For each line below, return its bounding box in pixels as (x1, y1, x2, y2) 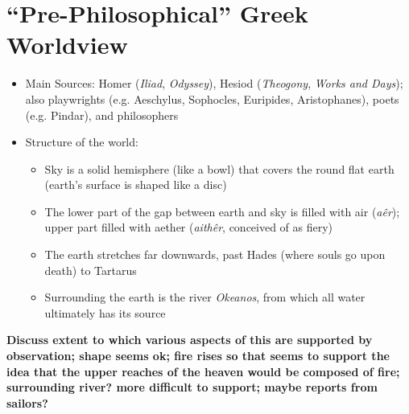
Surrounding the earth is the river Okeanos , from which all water (44, 289, 366, 305)
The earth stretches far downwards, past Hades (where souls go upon (44, 246, 386, 263)
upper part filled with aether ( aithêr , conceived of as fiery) (44, 219, 333, 236)
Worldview (6, 28, 128, 61)
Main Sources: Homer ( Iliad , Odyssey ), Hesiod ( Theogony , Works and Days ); (25, 75, 403, 92)
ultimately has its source (44, 304, 166, 321)
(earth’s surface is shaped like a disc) (44, 176, 227, 193)
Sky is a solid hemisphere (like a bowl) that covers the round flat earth (44, 160, 395, 177)
